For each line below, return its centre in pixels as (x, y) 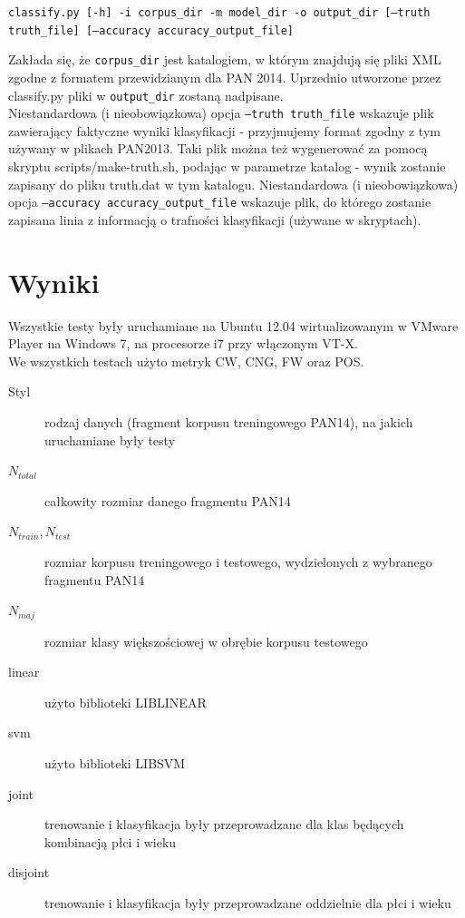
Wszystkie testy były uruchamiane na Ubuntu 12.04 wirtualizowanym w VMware (233, 325)
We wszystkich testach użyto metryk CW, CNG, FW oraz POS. (186, 361)
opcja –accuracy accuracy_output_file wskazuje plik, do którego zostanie (220, 202)
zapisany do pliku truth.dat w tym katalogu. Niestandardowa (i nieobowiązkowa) (233, 184)
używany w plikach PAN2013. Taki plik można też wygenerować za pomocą (218, 148)
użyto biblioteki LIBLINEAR (126, 702)
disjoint (29, 872)
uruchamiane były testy (110, 439)
